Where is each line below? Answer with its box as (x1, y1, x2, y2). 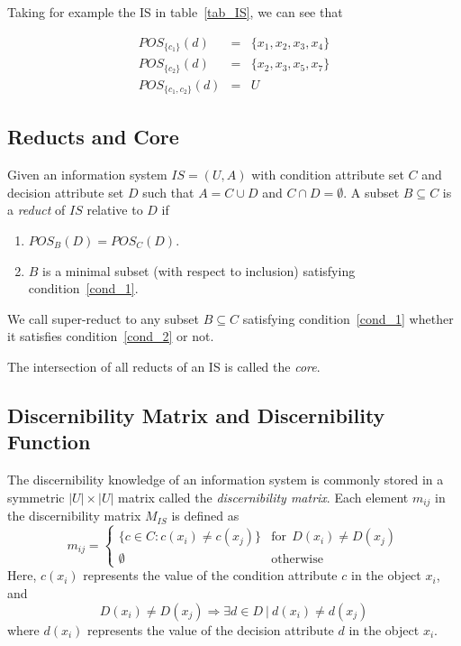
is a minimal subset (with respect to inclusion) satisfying (42, 261, 356, 280)
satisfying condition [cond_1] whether (242, 309, 454, 328)
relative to (86, 200, 143, 219)
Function (7, 428, 91, 456)
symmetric (7, 487, 65, 506)
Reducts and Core (7, 123, 179, 151)
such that (142, 182, 194, 201)
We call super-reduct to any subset (7, 309, 200, 328)
